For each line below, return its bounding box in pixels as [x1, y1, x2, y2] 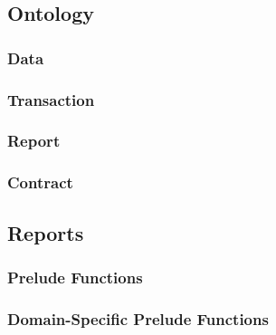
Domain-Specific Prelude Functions [7, 307, 269, 330]
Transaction [7, 88, 95, 110]
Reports [7, 218, 84, 246]
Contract [7, 171, 73, 194]
